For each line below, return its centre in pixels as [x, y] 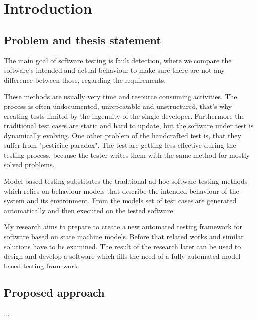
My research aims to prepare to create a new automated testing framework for [123, 227]
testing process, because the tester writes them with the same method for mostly [127, 154]
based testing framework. [42, 265]
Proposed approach [54, 292]
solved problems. [29, 164]
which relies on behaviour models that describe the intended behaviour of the [122, 190]
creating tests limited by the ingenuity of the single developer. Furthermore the [124, 116]
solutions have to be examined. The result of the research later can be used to [123, 246]
